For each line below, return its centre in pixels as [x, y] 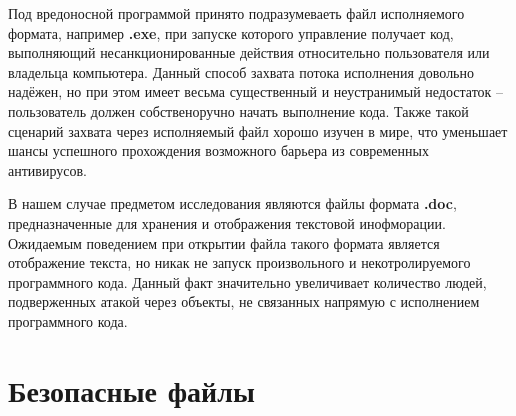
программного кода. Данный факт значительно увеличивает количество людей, [247, 281]
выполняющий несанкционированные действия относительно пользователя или [249, 52]
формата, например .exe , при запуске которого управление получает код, [231, 32]
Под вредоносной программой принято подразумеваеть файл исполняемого [236, 13]
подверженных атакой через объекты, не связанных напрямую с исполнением [244, 301]
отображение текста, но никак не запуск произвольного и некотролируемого [239, 262]
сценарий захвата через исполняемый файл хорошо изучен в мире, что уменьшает [258, 130]
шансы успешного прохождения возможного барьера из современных [218, 150]
